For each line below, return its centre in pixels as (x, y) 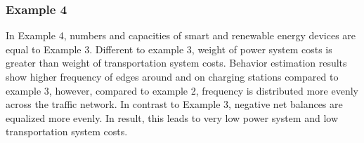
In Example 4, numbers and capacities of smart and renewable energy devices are (181, 35)
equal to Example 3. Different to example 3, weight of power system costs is (169, 49)
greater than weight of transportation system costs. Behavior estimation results (176, 63)
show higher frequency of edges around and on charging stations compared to (172, 76)
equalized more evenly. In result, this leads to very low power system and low (172, 117)
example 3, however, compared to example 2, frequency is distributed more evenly (182, 90)
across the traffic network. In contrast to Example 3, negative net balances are (174, 104)
